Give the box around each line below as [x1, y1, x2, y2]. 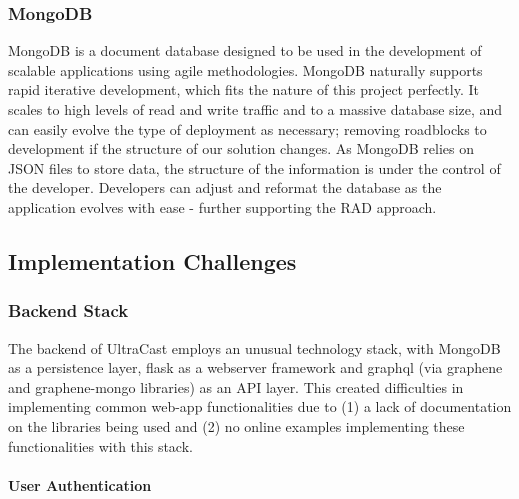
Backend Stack [8, 298, 129, 323]
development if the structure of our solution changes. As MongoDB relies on [8, 138, 475, 159]
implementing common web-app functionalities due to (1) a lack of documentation [8, 396, 512, 417]
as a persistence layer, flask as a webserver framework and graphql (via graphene [8, 357, 503, 378]
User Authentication [8, 474, 152, 495]
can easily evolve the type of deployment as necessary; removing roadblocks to [8, 118, 487, 139]
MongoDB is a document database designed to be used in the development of [8, 40, 482, 61]
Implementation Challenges [8, 245, 297, 276]
